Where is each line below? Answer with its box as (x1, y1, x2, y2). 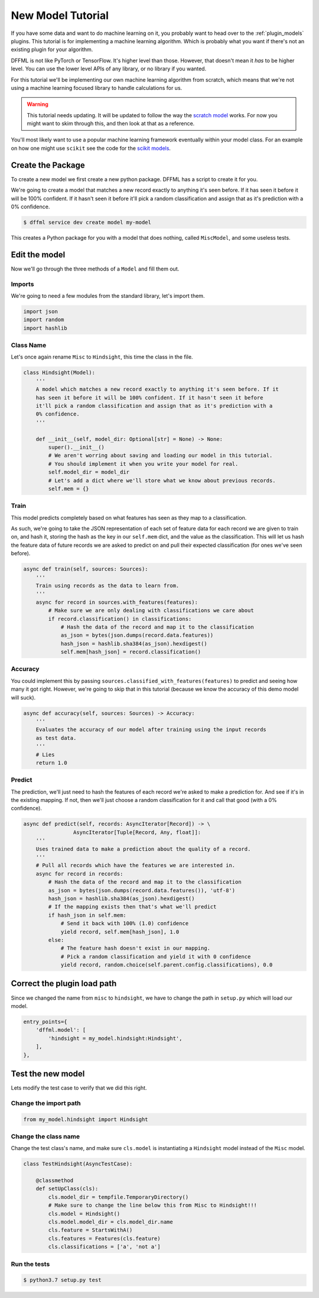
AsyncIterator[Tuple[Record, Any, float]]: (73, 829, 201, 836)
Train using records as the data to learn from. (35, 582, 180, 589)
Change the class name (11, 1132, 80, 1141)
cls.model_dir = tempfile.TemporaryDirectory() (48, 1193, 189, 1200)
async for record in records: (35, 870, 123, 877)
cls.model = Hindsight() (48, 1210, 121, 1217)
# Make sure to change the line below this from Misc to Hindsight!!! (48, 1202, 257, 1209)
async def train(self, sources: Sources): (23, 566, 148, 572)
